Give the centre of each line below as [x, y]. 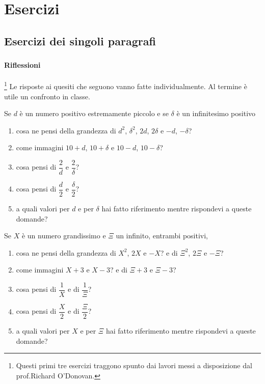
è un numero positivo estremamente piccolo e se [94, 113]
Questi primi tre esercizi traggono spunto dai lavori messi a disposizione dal [134, 365]
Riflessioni [22, 65]
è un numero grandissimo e [64, 236]
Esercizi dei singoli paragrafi [80, 40]
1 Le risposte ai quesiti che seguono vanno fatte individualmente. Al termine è [126, 85]
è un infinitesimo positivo [216, 113]
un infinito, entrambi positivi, [162, 236]
